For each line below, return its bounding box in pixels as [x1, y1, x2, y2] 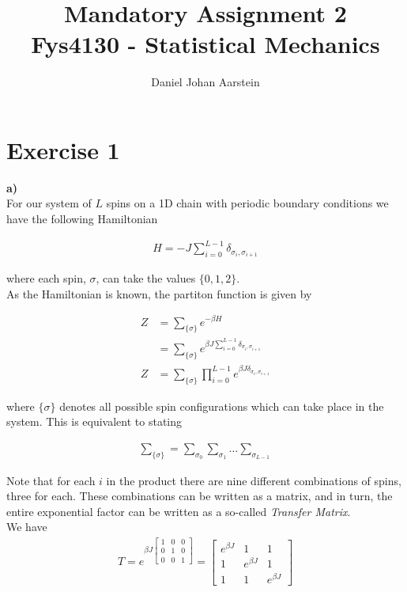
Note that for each [6, 472, 96, 488]
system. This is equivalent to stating [6, 413, 183, 430]
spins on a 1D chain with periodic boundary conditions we [106, 195, 389, 211]
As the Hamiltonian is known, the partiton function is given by [6, 285, 312, 302]
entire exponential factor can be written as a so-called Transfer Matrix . [6, 503, 351, 519]
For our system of [6, 195, 92, 211]
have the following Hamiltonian [6, 211, 158, 227]
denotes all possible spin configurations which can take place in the [59, 397, 384, 414]
